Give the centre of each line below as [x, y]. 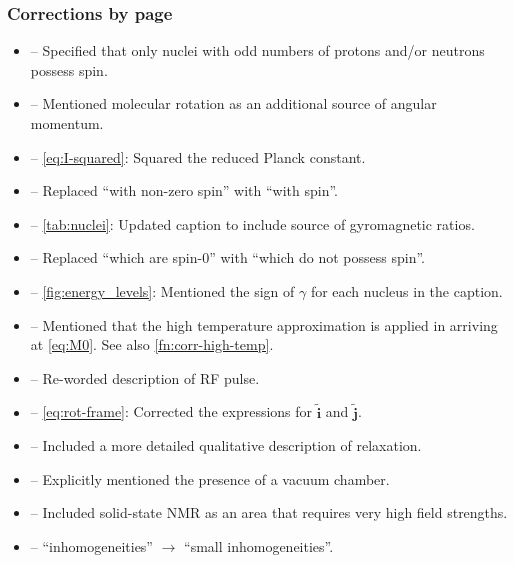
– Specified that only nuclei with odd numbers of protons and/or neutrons [257, 50]
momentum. [67, 123]
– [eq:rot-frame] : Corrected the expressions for [171, 411]
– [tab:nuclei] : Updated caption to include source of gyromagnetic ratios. [252, 223]
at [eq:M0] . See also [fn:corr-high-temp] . [152, 344]
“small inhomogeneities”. [259, 545]
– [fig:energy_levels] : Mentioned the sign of [162, 290]
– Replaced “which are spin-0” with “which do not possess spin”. [228, 257]
